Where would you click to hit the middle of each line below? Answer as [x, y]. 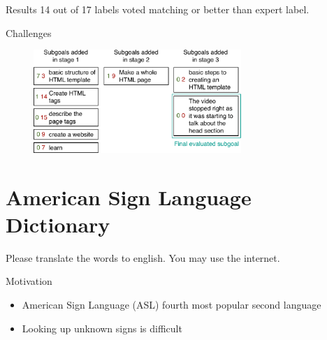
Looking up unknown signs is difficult [102, 328]
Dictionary [58, 224]
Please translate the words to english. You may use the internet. [143, 257]
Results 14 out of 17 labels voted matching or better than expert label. [158, 9]
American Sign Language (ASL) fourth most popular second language [172, 304]
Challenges [29, 32]
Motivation [29, 281]
